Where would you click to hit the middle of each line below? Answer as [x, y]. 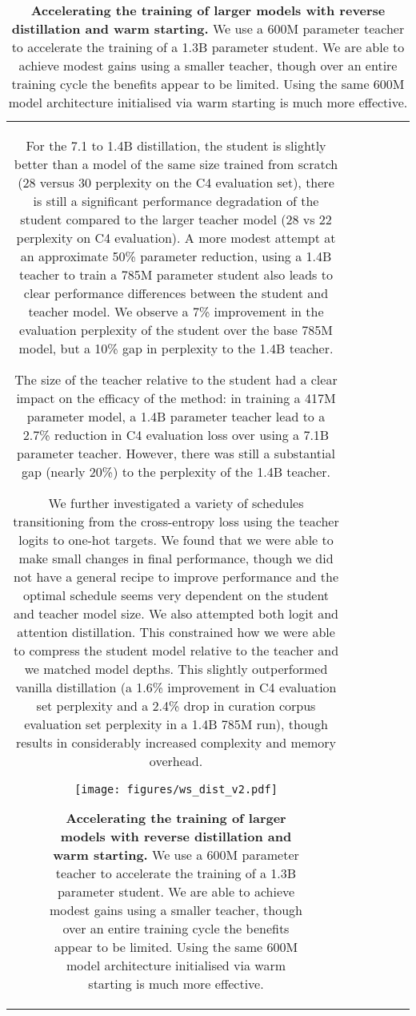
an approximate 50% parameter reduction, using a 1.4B [176, 256]
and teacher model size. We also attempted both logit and [176, 613]
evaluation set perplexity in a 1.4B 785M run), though [176, 724]
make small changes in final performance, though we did [176, 558]
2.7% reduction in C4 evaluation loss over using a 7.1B [176, 435]
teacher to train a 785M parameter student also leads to [176, 274]
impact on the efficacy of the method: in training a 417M [176, 398]
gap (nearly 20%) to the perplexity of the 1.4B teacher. [176, 472]
